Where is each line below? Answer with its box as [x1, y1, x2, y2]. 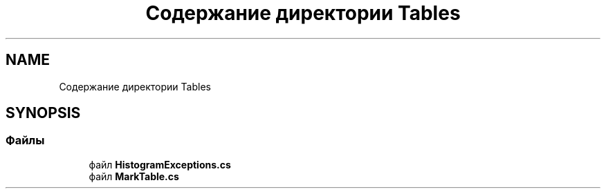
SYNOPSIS [6, 104, 81, 122]
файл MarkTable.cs [89, 170, 179, 182]
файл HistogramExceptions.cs [89, 158, 231, 171]
